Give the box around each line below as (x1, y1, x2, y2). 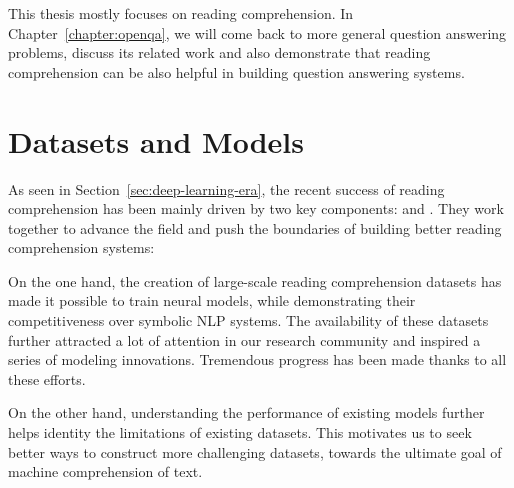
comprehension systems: (8, 237, 155, 258)
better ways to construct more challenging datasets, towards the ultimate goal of (8, 441, 502, 462)
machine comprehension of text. (8, 461, 203, 482)
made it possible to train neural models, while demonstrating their (8, 290, 416, 311)
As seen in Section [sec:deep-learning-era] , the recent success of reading (8, 178, 445, 199)
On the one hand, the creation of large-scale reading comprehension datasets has (8, 270, 502, 291)
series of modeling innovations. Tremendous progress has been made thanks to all (8, 349, 507, 370)
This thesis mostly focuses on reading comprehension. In (8, 3, 354, 23)
